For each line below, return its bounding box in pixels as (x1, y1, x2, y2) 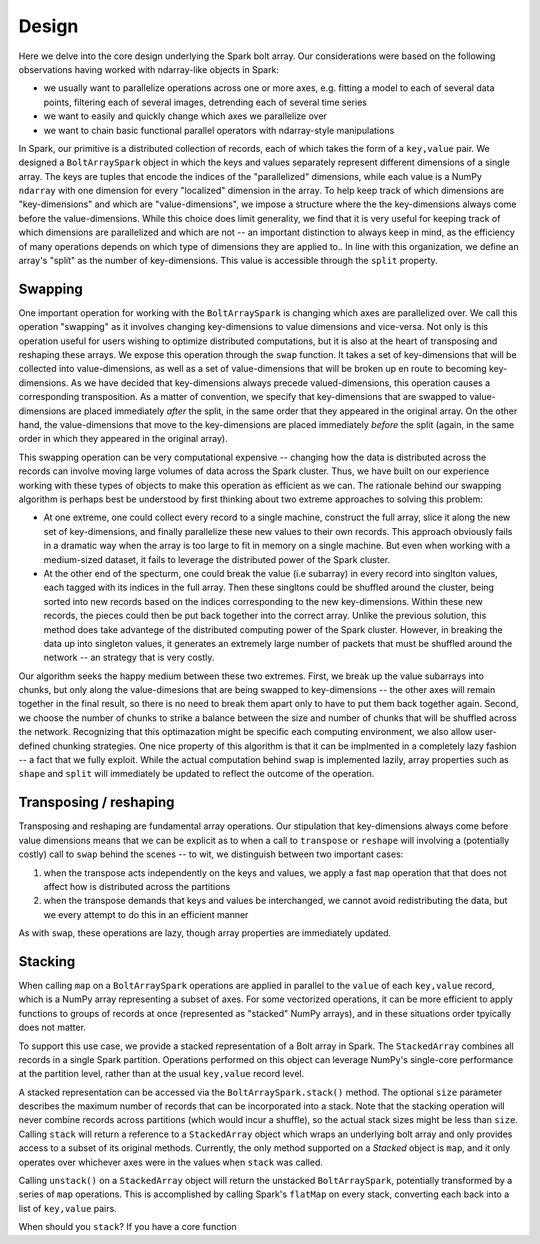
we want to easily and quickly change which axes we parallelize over (43, 110, 327, 122)
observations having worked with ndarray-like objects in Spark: (18, 63, 280, 75)
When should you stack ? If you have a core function (18, 1221, 237, 1233)
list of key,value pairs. (18, 1202, 117, 1214)
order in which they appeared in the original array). (18, 433, 229, 445)
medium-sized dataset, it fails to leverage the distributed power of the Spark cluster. (43, 553, 391, 565)
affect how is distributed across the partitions (43, 880, 231, 892)
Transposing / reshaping (18, 794, 175, 811)
